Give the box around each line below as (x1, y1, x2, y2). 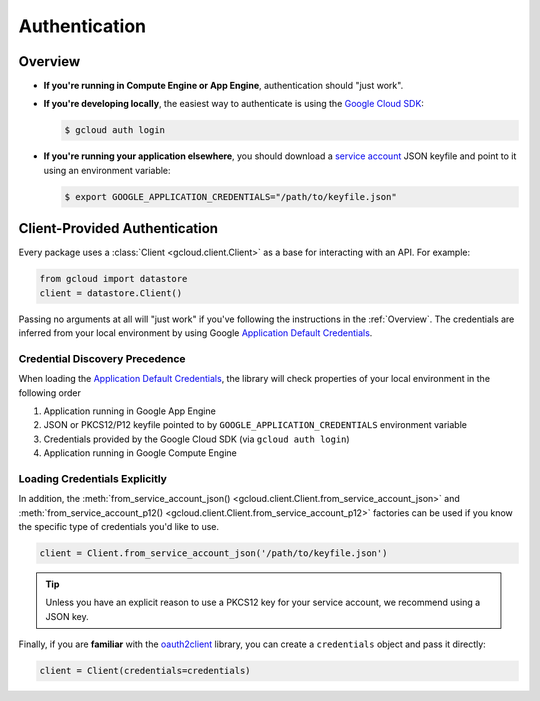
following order (18, 386, 82, 399)
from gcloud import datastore (39, 273, 188, 285)
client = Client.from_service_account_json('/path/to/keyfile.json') (39, 548, 388, 559)
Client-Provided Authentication (18, 220, 219, 237)
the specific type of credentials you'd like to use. (18, 521, 220, 533)
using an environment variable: (43, 164, 171, 176)
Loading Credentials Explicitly (18, 471, 167, 485)
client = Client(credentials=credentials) (39, 665, 251, 677)
